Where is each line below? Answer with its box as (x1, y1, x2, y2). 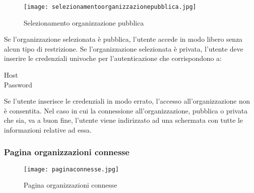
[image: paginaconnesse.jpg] (24, 165, 119, 173)
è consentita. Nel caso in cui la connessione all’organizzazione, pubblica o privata (4, 105, 248, 115)
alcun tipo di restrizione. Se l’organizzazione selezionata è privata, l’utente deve (4, 43, 244, 54)
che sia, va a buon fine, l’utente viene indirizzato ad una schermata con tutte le (4, 115, 243, 125)
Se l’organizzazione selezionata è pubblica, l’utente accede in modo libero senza (4, 34, 243, 44)
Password (4, 79, 32, 89)
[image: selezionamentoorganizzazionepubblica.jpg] (24, 3, 196, 10)
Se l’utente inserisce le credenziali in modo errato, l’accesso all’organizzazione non (4, 96, 250, 106)
